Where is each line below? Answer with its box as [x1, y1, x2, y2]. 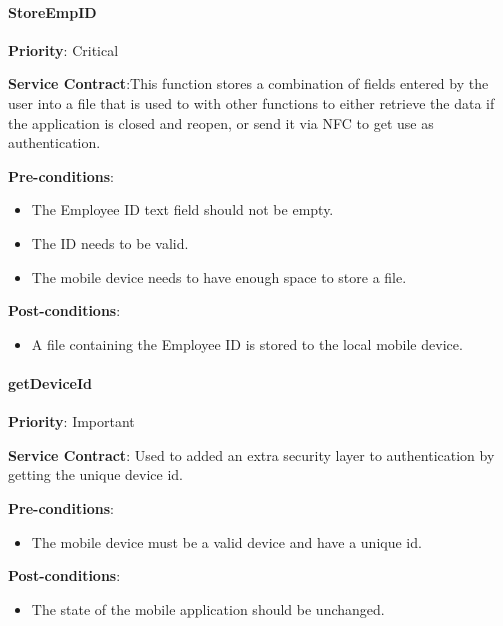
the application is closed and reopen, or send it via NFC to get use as [8, 112, 434, 133]
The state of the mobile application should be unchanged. [31, 598, 385, 619]
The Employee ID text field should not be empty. [31, 199, 334, 220]
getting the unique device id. [8, 464, 184, 485]
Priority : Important [8, 411, 135, 432]
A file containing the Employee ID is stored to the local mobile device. [31, 333, 463, 354]
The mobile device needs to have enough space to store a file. [31, 266, 407, 287]
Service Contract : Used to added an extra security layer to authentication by [8, 444, 495, 465]
